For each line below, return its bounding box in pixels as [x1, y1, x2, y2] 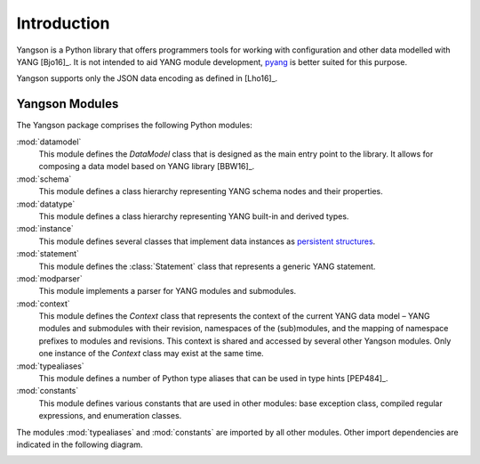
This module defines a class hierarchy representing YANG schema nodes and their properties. [38, 186, 384, 197]
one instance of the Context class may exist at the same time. [38, 348, 264, 359]
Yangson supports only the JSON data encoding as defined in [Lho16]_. [16, 73, 278, 84]
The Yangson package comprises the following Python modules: [16, 120, 252, 131]
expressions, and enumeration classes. [38, 411, 182, 421]
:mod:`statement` [16, 248, 80, 259]
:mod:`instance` [16, 224, 75, 234]
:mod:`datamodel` [16, 136, 82, 147]
